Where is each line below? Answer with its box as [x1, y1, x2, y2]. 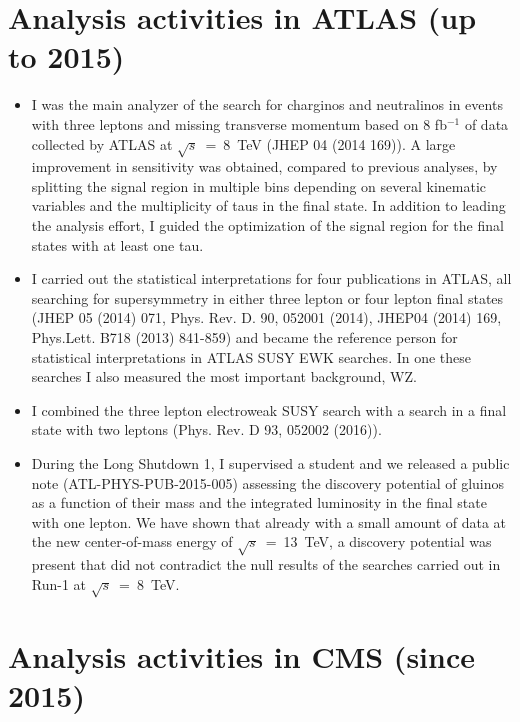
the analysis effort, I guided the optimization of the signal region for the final [31, 215, 504, 236]
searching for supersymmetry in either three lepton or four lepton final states [31, 287, 504, 308]
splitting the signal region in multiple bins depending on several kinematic [31, 175, 487, 196]
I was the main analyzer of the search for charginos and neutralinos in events [31, 94, 503, 115]
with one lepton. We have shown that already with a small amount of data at [31, 511, 507, 532]
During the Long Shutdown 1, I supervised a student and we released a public [31, 452, 510, 473]
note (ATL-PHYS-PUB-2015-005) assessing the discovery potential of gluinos [31, 472, 505, 493]
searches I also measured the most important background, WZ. [31, 366, 417, 387]
